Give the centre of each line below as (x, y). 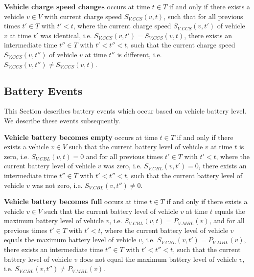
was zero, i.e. (123, 166)
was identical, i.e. (66, 35)
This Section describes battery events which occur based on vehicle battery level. (125, 111)
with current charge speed (83, 16)
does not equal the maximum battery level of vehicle (158, 259)
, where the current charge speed (122, 26)
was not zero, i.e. (57, 185)
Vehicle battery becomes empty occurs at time (81, 137)
